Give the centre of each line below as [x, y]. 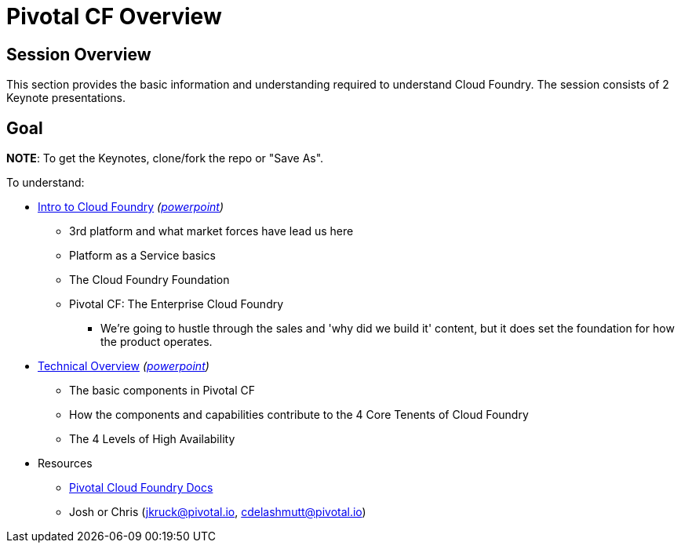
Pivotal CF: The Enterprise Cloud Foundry [177, 304]
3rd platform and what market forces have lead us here [211, 231]
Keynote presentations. [66, 98]
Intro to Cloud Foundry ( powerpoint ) [131, 207]
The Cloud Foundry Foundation [149, 280]
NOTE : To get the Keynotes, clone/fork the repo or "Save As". [165, 158]
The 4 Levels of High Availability [152, 439]
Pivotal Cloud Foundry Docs [141, 488]
